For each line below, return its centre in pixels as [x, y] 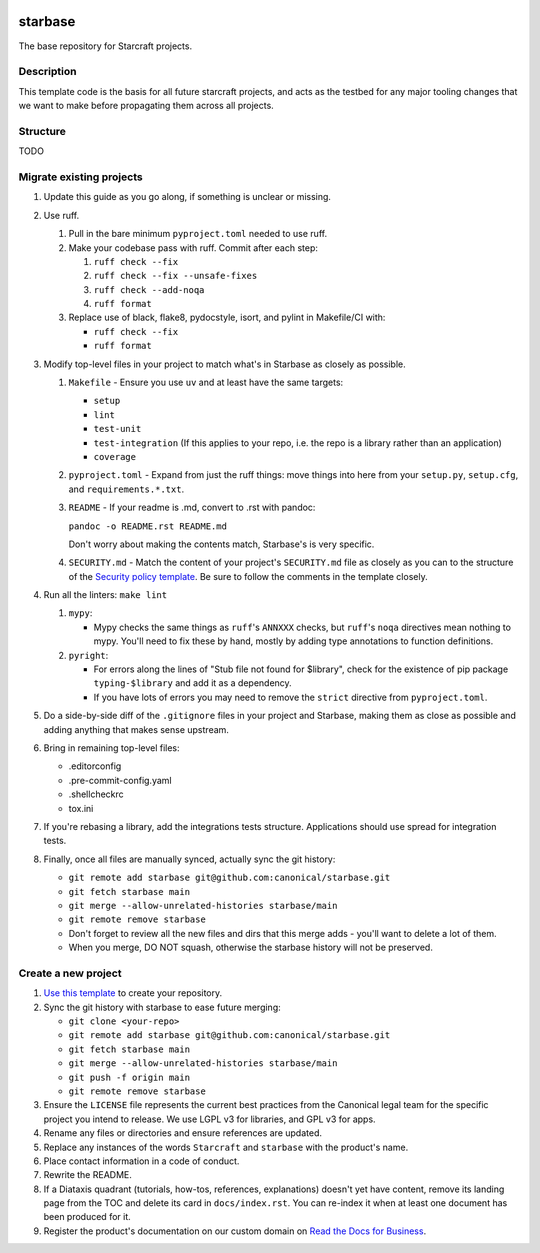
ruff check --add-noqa [149, 289]
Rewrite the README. [87, 1175]
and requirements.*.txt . [126, 489]
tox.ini [81, 808]
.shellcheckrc [96, 794]
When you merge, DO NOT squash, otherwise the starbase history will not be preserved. [251, 947]
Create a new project [70, 973]
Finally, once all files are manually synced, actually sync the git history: [189, 859]
